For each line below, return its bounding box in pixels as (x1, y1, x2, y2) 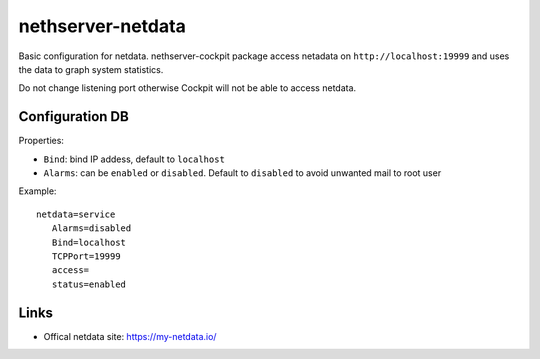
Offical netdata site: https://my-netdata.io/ (43, 330, 217, 342)
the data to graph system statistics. (18, 63, 164, 75)
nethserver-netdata (18, 15, 187, 37)
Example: (18, 185, 57, 197)
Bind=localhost (51, 236, 127, 248)
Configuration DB (18, 108, 129, 125)
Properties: (18, 135, 65, 147)
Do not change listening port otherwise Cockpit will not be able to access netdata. (18, 82, 357, 94)
